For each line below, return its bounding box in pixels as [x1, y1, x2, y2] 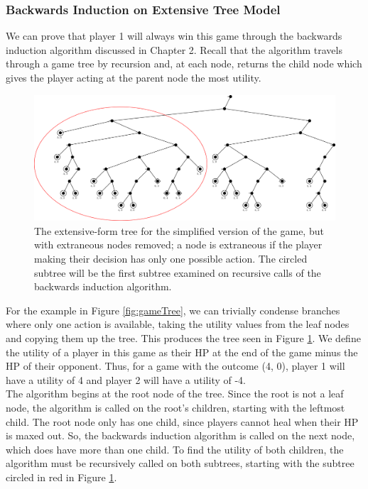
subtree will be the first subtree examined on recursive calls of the [34, 265, 321, 280]
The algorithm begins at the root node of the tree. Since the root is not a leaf [6, 386, 344, 401]
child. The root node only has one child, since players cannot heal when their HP [6, 414, 359, 429]
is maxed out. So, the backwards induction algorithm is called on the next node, [6, 428, 355, 443]
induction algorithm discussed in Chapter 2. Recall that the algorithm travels [6, 42, 342, 57]
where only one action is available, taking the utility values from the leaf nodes [6, 317, 350, 331]
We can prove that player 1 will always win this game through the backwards [6, 28, 342, 43]
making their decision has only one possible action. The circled [34, 251, 308, 265]
